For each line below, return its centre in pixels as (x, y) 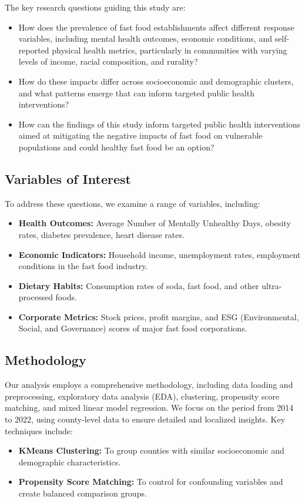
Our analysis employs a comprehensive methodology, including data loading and (149, 385)
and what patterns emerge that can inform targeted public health (136, 93)
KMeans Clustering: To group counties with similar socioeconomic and (151, 450)
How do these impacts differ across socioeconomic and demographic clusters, (156, 81)
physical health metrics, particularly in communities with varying (170, 50)
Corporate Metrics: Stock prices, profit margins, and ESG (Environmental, (159, 316)
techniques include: (39, 430)
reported (34, 50)
